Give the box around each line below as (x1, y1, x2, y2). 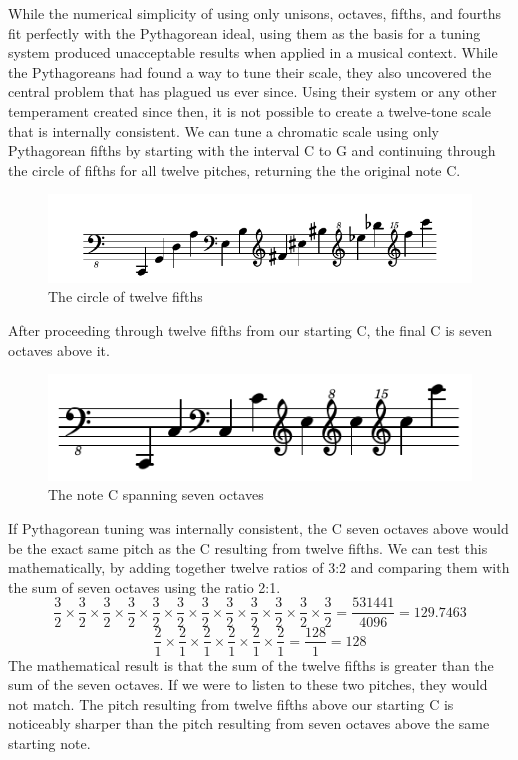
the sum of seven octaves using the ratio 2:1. (8, 576, 281, 597)
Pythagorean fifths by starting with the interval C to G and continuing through (8, 140, 496, 161)
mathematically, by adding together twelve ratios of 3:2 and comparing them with (8, 557, 510, 578)
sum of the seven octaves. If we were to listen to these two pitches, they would (8, 674, 488, 695)
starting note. (8, 732, 91, 753)
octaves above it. (8, 339, 110, 360)
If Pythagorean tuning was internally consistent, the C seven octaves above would (8, 518, 509, 539)
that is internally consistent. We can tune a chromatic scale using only (8, 120, 439, 141)
